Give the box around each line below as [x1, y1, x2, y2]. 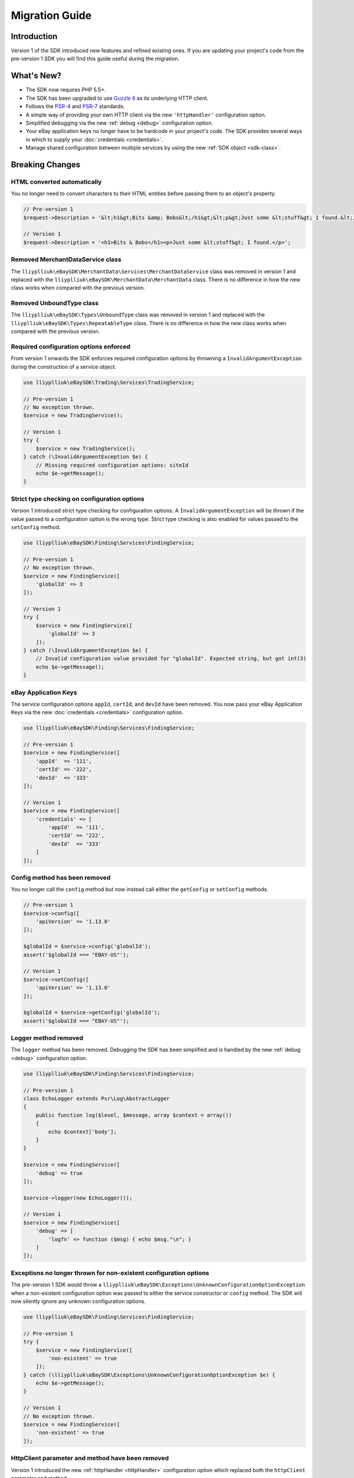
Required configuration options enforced [11, 343, 131, 351]
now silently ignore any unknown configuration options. [11, 1298, 146, 1305]
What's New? [11, 71, 62, 81]
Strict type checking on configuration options [11, 494, 145, 503]
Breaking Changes [11, 160, 81, 170]
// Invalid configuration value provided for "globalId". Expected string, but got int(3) [35, 655, 307, 662]
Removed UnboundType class [11, 299, 99, 307]
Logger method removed [11, 1034, 84, 1042]
